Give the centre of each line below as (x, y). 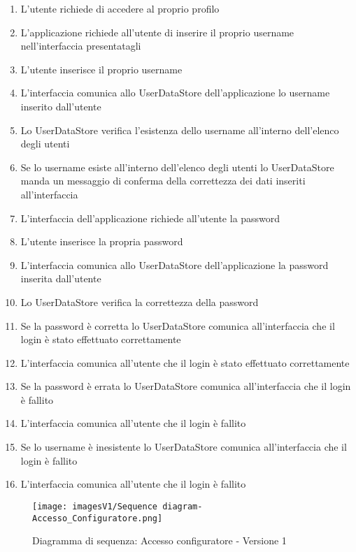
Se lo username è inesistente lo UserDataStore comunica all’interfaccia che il (184, 447)
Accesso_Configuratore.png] (98, 518)
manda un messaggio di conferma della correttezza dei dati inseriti (163, 181)
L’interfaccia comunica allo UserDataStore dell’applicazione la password (175, 264)
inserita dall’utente (61, 278)
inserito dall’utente (61, 106)
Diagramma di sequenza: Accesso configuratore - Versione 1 (159, 540)
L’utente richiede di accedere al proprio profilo (120, 8)
